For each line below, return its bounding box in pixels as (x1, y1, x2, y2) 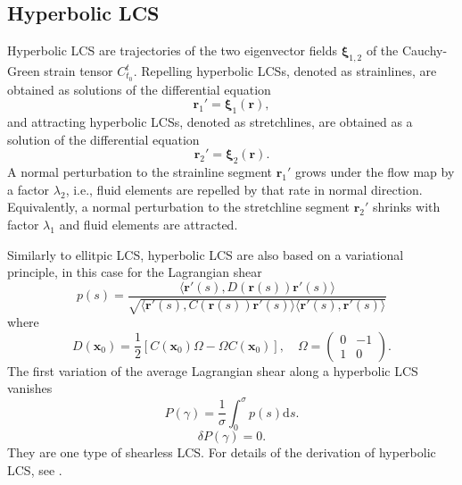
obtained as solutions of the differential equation (7, 79, 271, 98)
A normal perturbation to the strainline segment (7, 163, 273, 181)
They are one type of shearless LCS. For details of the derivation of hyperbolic (7, 443, 436, 462)
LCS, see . (7, 460, 62, 479)
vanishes (7, 379, 53, 397)
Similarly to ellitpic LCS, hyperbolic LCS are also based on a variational (7, 245, 404, 263)
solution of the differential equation (7, 130, 200, 148)
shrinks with (372, 197, 441, 216)
